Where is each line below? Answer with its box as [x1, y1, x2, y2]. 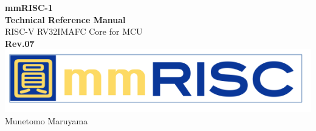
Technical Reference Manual [5, 13, 126, 26]
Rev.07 [5, 37, 35, 49]
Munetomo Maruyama [5, 114, 88, 127]
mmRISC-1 [5, 1, 53, 13]
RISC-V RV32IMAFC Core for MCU [5, 25, 143, 38]
